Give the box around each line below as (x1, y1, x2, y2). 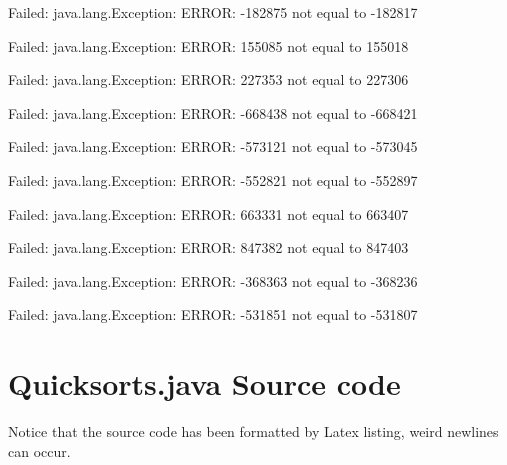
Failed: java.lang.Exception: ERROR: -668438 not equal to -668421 (8, 102, 418, 123)
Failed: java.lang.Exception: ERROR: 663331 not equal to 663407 (8, 203, 409, 224)
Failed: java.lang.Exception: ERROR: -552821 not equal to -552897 (8, 169, 418, 190)
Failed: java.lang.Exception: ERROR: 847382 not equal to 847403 (8, 237, 409, 258)
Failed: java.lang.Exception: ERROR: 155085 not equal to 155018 (8, 35, 409, 56)
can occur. (8, 440, 71, 461)
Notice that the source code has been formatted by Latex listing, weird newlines (8, 421, 499, 442)
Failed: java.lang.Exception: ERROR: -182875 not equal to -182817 (8, 2, 418, 22)
